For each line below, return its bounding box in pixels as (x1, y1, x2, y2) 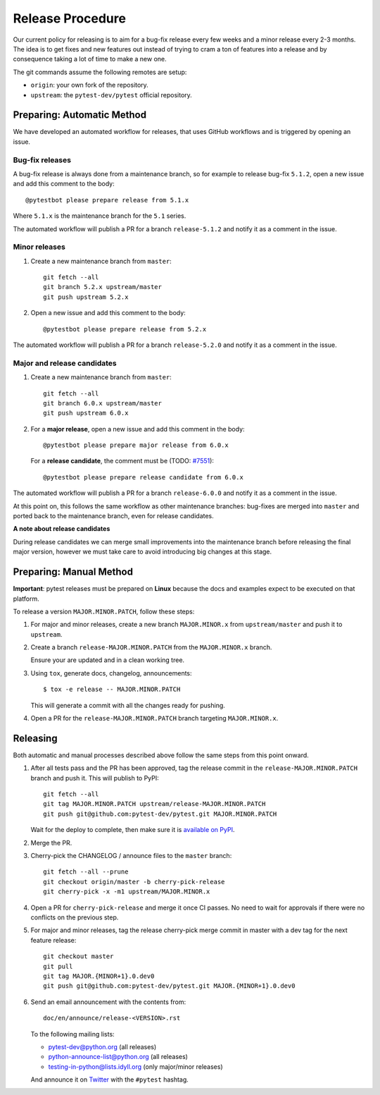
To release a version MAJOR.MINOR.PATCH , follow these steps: (13, 607, 195, 616)
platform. (13, 594, 40, 603)
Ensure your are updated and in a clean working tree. (30, 656, 185, 664)
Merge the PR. (30, 838, 72, 847)
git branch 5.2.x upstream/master (43, 283, 162, 291)
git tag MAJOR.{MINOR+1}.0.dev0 (43, 972, 155, 980)
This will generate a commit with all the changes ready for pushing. (30, 701, 225, 709)
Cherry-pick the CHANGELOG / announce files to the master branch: (30, 852, 232, 860)
